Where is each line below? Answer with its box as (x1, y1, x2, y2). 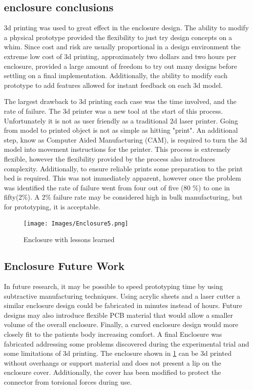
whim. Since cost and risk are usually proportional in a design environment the (4, 41, 241, 52)
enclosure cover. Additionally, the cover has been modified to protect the (4, 367, 221, 377)
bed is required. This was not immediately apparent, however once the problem (4, 173, 241, 183)
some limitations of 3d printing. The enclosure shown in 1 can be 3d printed (4, 348, 232, 358)
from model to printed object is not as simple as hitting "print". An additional (4, 125, 238, 135)
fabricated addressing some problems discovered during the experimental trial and (4, 338, 249, 349)
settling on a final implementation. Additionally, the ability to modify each (4, 70, 228, 81)
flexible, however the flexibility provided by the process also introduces (4, 153, 215, 164)
